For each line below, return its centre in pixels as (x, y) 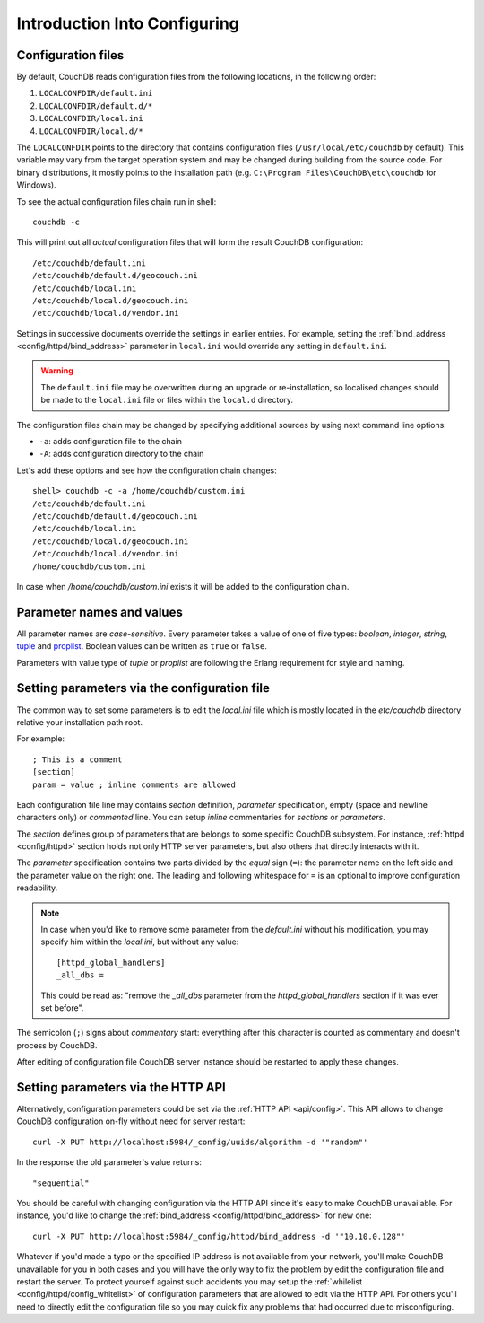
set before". (62, 1008)
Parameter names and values (99, 612)
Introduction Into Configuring (128, 23)
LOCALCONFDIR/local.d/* (91, 131)
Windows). (37, 185)
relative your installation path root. (80, 722)
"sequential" (61, 1183)
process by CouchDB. (57, 1045)
